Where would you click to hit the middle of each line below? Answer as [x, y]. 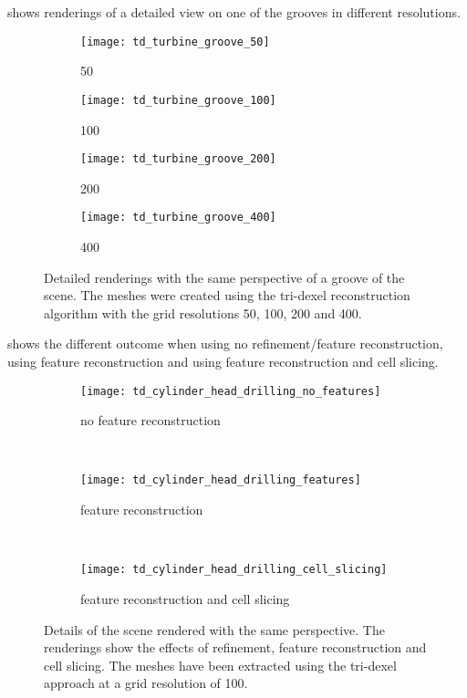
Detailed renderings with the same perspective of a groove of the [224, 277]
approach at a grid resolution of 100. [146, 683]
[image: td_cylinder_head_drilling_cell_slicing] [234, 570]
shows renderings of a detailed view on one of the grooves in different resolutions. [234, 12]
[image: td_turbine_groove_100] [178, 100]
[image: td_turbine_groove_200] [178, 159]
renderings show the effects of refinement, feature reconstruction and [235, 647]
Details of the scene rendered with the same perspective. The [214, 629]
